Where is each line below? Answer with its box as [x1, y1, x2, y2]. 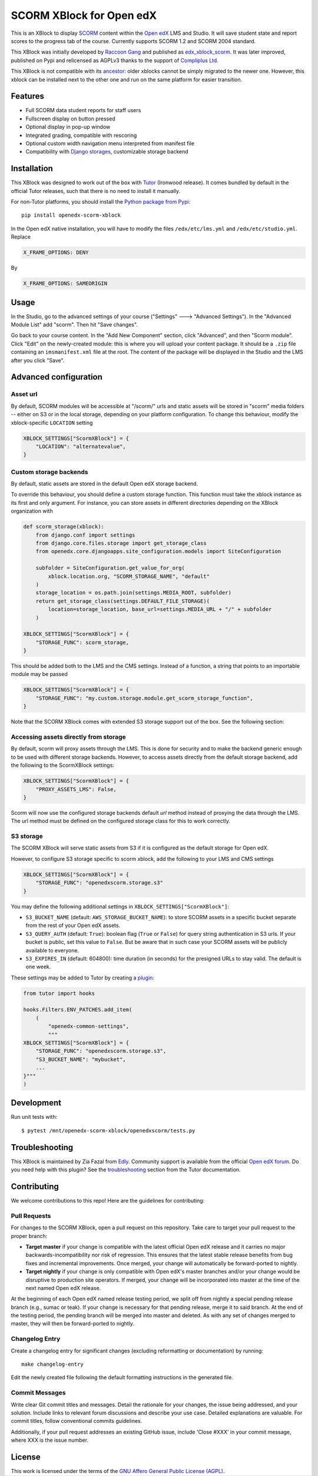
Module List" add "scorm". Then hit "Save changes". [11, 321, 138, 328]
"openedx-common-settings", [48, 1023, 130, 1030]
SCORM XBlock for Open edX [11, 9, 157, 22]
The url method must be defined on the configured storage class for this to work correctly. [11, 818, 231, 825]
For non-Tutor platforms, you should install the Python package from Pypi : [11, 198, 191, 205]
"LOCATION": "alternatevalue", [35, 443, 126, 450]
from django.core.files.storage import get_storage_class [35, 540, 207, 546]
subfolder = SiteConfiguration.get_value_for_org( [35, 564, 185, 572]
